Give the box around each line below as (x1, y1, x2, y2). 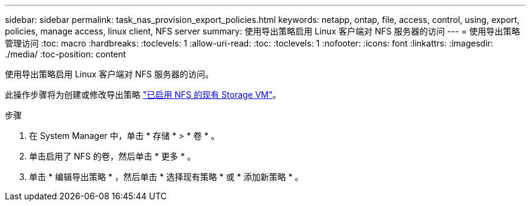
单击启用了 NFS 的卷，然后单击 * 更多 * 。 (29, 151, 196, 161)
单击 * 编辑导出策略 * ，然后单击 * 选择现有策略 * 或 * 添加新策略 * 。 (29, 172, 304, 182)
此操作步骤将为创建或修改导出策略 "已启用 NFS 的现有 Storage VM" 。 (5, 89, 281, 100)
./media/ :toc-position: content (5, 49, 126, 59)
